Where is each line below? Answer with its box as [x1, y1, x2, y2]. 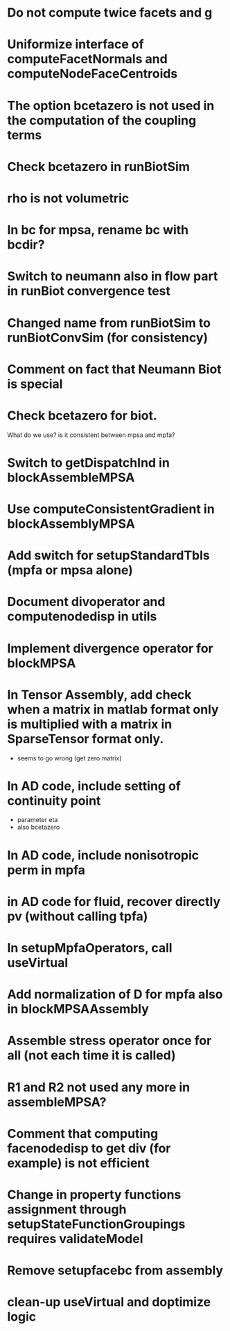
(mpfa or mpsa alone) [7, 562, 134, 578]
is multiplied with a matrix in [7, 716, 172, 732]
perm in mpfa [7, 862, 85, 877]
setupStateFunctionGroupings [7, 1216, 186, 1232]
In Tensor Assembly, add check [7, 687, 192, 702]
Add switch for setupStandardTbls [7, 548, 210, 564]
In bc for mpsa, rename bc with [7, 222, 189, 238]
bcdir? [7, 237, 45, 253]
